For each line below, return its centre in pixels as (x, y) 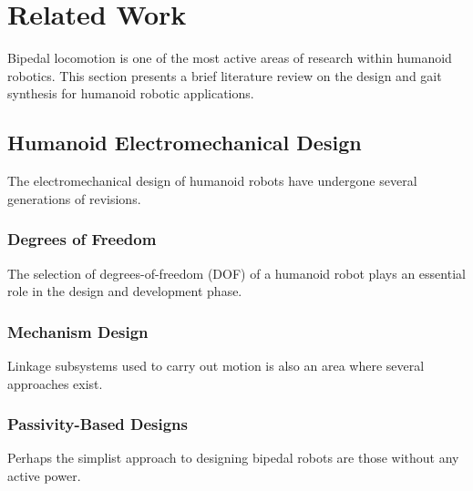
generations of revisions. (74, 198)
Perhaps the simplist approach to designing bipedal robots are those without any (233, 458)
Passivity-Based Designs (98, 424)
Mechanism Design (78, 331)
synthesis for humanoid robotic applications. (131, 93)
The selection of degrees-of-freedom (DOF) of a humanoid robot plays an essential (236, 273)
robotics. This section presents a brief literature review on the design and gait (225, 75)
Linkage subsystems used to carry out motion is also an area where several (216, 365)
